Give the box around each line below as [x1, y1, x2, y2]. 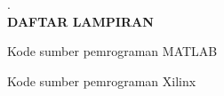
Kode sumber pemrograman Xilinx [7, 71, 196, 90]
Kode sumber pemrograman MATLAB [7, 42, 218, 60]
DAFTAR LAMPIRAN [7, 12, 154, 30]
